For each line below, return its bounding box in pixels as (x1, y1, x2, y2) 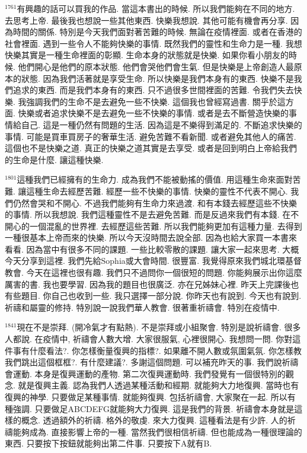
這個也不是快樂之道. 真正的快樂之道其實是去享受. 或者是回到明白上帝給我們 (5, 142, 298, 154)
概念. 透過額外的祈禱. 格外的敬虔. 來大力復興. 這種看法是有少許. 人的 (21, 414, 287, 426)
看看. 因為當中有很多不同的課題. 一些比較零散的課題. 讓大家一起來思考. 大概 (5, 243, 299, 255)
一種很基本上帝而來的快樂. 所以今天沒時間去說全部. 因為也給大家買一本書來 (5, 231, 298, 244)
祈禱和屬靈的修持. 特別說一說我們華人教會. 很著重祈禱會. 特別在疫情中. (5, 301, 280, 313)
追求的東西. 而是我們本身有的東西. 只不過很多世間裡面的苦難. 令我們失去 (12, 84, 294, 96)
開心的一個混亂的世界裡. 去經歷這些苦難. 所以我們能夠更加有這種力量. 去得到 (5, 219, 302, 232)
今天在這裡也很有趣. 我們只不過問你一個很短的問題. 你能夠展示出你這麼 (26, 266, 302, 279)
